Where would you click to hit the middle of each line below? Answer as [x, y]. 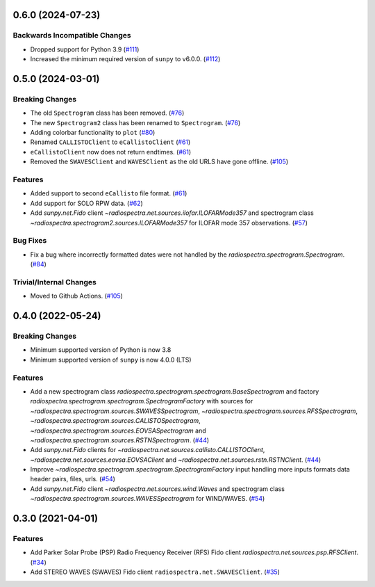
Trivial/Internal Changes [55, 282]
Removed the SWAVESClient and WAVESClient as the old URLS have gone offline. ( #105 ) [159, 162]
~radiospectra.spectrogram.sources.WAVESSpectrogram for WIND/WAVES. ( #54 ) [148, 499]
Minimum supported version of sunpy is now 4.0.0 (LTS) [111, 360]
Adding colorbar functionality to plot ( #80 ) [93, 133]
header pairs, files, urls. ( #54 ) [73, 479]
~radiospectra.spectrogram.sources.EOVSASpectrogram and [118, 431]
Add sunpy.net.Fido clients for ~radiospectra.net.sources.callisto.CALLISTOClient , [148, 450]
